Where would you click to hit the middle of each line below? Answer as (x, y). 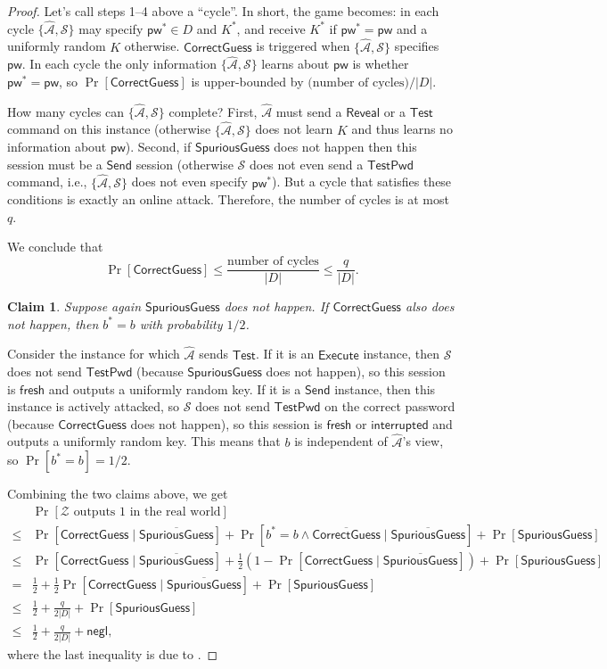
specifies (417, 46)
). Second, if (158, 147)
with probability (181, 323)
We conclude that (55, 247)
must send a (309, 111)
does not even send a (306, 164)
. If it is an (285, 354)
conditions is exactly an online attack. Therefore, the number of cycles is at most (228, 199)
